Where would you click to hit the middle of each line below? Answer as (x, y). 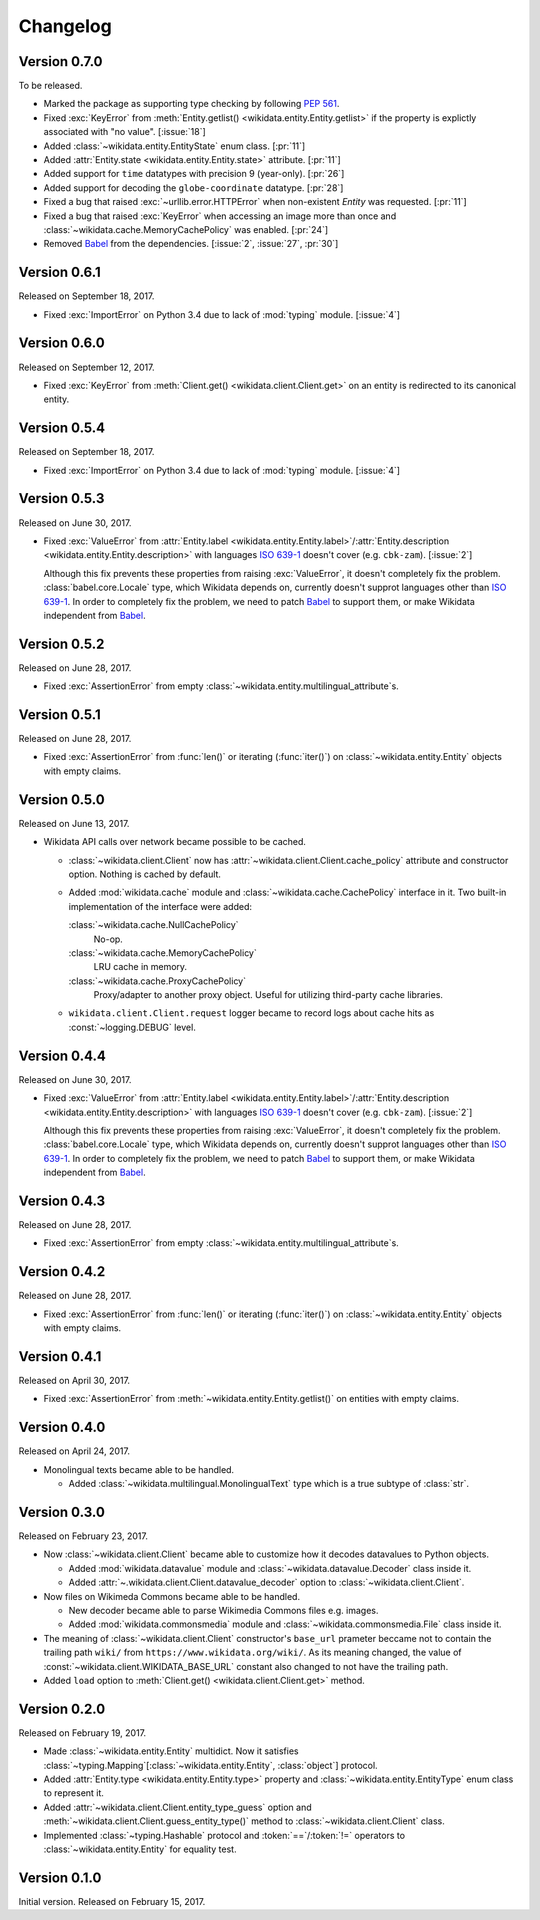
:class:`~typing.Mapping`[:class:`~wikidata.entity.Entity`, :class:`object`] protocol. (211, 1765)
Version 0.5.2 (61, 643)
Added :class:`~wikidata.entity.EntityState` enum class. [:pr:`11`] (174, 146)
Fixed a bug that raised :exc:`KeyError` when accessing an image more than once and (220, 216)
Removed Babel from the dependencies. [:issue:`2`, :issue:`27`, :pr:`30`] (191, 244)
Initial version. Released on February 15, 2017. (112, 1901)
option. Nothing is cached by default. (145, 874)
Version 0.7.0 (61, 61)
